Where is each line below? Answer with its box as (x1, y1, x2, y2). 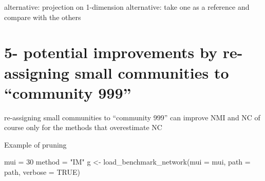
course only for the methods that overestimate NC (4, 122, 162, 133)
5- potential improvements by (4, 42, 217, 63)
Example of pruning (4, 139, 67, 150)
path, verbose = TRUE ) (4, 167, 80, 177)
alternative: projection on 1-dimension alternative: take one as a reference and (4, 2, 250, 12)
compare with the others (4, 11, 81, 22)
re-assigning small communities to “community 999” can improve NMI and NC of (4, 112, 260, 122)
